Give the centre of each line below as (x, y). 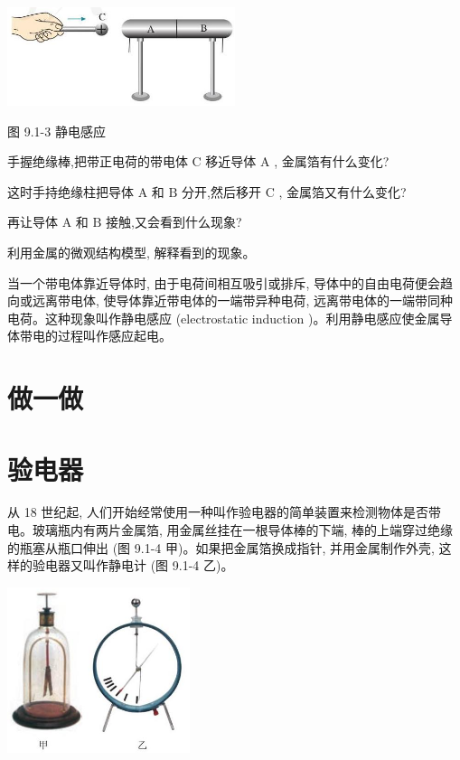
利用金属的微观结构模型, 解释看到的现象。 (131, 252)
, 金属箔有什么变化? (332, 161)
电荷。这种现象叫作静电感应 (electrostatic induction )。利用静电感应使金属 (224, 318)
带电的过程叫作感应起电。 (95, 336)
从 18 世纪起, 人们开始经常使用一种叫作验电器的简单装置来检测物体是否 (218, 512)
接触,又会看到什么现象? (174, 222)
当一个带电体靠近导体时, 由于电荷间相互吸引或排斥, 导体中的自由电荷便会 (224, 282)
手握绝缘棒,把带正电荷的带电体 (98, 161)
